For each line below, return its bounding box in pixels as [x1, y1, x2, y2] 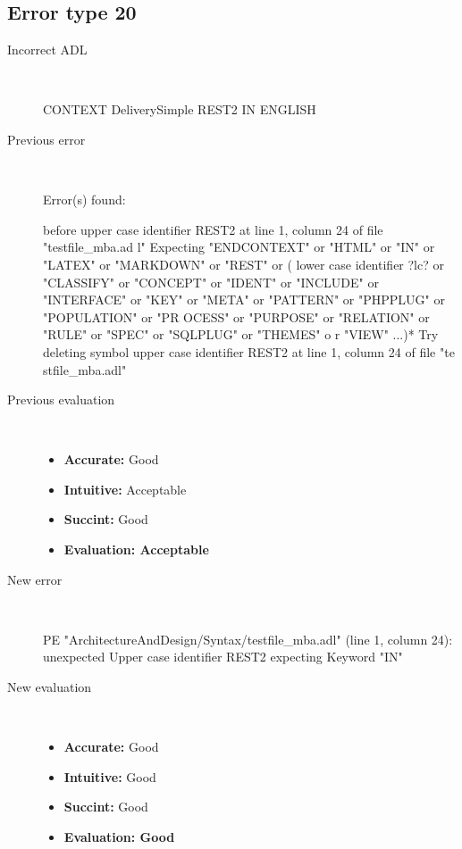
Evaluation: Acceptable [63, 540, 209, 559]
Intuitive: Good [63, 767, 156, 786]
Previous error [7, 129, 86, 148]
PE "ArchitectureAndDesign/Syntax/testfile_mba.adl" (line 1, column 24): [43, 629, 453, 648]
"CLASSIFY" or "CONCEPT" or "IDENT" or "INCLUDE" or [43, 272, 379, 291]
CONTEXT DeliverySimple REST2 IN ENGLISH [43, 100, 316, 119]
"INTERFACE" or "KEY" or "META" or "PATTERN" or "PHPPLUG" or [43, 290, 445, 309]
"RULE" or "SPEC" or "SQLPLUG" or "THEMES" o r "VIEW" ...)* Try [43, 325, 439, 344]
